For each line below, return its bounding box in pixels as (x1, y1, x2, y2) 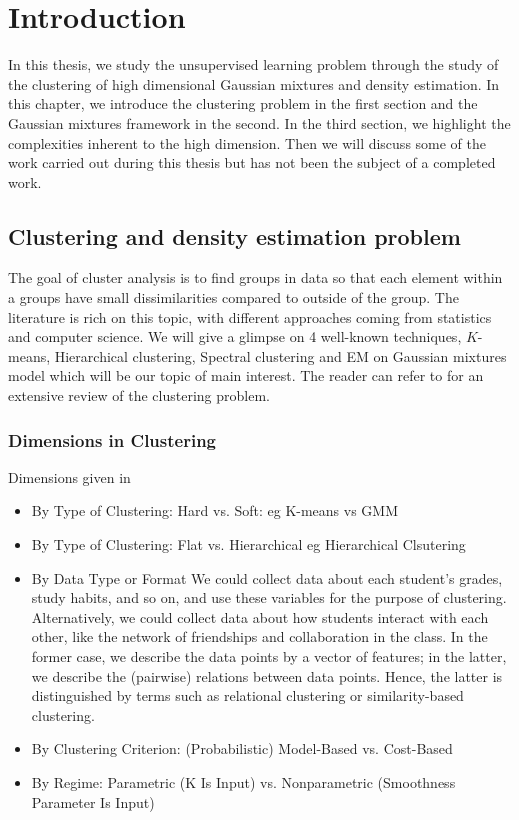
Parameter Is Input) (31, 791, 155, 812)
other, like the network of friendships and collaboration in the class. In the (31, 626, 488, 647)
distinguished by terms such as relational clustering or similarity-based (31, 685, 464, 706)
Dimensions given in (8, 466, 131, 487)
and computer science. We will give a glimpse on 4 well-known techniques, (8, 326, 462, 347)
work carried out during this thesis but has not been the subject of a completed (8, 152, 496, 173)
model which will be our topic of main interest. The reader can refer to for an (8, 365, 484, 386)
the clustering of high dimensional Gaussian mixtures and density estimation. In (8, 73, 500, 94)
